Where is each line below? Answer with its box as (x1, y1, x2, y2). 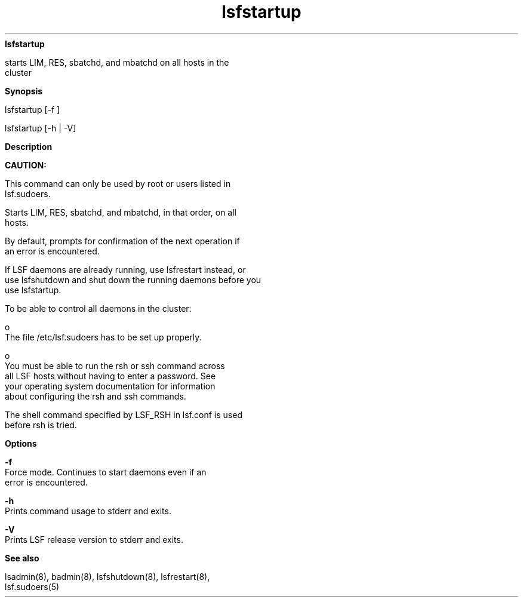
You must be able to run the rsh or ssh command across (5, 360, 225, 371)
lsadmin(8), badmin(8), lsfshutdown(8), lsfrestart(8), (5, 571, 210, 582)
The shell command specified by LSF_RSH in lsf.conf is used (5, 409, 242, 420)
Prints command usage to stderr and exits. (5, 505, 171, 516)
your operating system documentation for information (5, 380, 216, 391)
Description (5, 141, 53, 152)
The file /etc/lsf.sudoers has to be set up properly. (5, 331, 202, 342)
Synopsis (5, 85, 43, 96)
